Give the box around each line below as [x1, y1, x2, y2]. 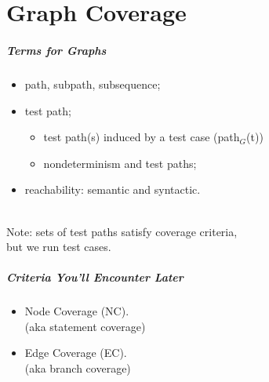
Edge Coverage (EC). [24, 344, 127, 361]
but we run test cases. [6, 238, 111, 255]
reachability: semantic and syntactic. [24, 181, 201, 198]
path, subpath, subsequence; [24, 75, 161, 92]
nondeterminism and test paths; [43, 155, 197, 171]
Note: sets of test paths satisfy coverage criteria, [6, 223, 238, 239]
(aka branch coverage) [24, 360, 131, 377]
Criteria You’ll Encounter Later [6, 269, 184, 286]
